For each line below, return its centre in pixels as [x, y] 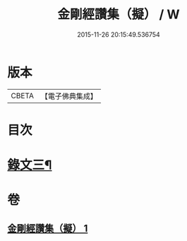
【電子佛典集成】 [69, 96]
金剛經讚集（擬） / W [119, 14]
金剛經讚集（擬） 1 [48, 228]
